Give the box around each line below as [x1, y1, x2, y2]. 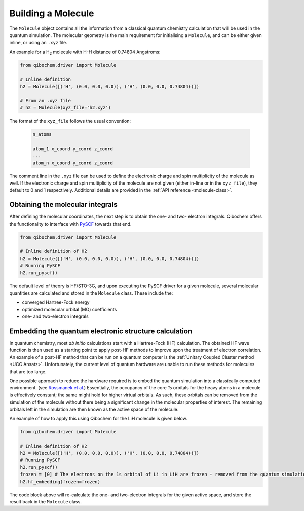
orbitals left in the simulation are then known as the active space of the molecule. [9, 406, 179, 412]
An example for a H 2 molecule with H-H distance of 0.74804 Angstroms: [9, 49, 161, 56]
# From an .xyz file [20, 98, 71, 103]
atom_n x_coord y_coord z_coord [32, 160, 113, 166]
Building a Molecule [9, 8, 94, 19]
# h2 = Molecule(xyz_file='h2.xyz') [20, 105, 111, 111]
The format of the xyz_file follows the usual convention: [9, 118, 131, 124]
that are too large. [9, 368, 47, 375]
